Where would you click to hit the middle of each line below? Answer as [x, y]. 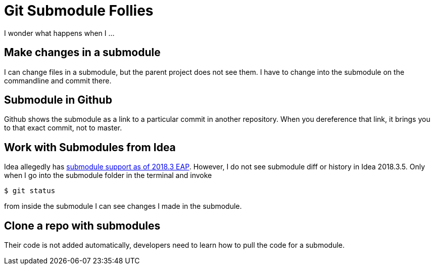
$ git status [30, 191]
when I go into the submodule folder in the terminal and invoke [108, 175]
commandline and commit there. [58, 80]
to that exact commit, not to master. [63, 128]
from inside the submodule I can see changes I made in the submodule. [123, 206]
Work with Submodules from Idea [90, 147]
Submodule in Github [58, 100]
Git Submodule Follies [79, 11]
